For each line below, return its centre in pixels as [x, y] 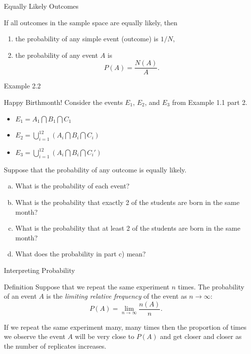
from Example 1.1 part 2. [210, 102]
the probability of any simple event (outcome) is [87, 39]
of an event [20, 296]
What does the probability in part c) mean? [80, 254]
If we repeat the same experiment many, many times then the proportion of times [125, 327]
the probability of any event [57, 55]
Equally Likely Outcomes [41, 6]
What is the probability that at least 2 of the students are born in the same [128, 228]
